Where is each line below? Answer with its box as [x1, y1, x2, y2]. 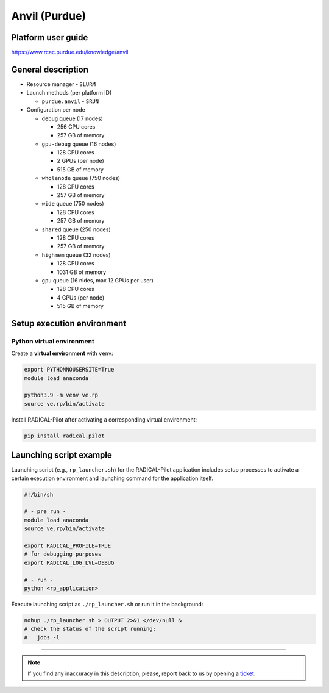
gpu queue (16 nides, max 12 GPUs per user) [41, 276, 154, 284]
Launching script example [11, 450, 113, 461]
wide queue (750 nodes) [41, 200, 104, 207]
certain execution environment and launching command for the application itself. [11, 475, 213, 482]
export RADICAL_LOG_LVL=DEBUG [24, 559, 115, 566]
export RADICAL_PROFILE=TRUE [24, 542, 111, 549]
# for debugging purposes [24, 551, 102, 558]
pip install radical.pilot [24, 432, 105, 439]
